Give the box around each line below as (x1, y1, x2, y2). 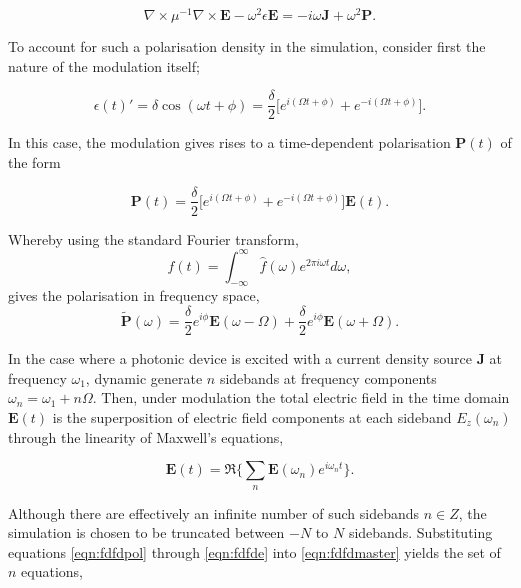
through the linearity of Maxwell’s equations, (8, 426, 284, 447)
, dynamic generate (85, 367, 203, 388)
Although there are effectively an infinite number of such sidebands (8, 502, 420, 523)
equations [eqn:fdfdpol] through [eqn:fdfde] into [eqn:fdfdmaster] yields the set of (8, 541, 501, 562)
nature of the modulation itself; (8, 55, 200, 76)
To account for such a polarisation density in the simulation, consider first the (8, 36, 486, 57)
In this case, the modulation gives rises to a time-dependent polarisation (8, 132, 451, 153)
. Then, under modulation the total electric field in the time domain (92, 387, 510, 408)
